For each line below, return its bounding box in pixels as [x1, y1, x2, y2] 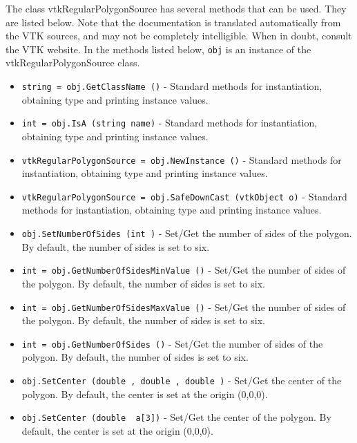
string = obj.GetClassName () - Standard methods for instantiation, [21, 79, 322, 93]
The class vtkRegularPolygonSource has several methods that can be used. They [6, 1, 347, 15]
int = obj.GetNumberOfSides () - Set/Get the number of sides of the [21, 336, 323, 350]
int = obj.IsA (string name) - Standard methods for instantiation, [21, 115, 318, 130]
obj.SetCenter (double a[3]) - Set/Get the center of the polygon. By [21, 410, 331, 424]
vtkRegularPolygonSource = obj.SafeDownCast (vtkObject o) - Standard [21, 189, 347, 203]
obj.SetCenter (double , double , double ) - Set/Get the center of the [21, 373, 342, 388]
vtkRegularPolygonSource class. [6, 55, 140, 70]
